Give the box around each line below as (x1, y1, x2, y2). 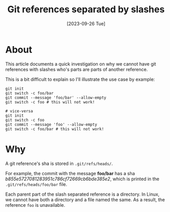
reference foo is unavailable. (5, 202, 66, 208)
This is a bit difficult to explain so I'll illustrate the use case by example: (5, 76, 155, 82)
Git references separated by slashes (7, 4, 165, 15)
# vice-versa (5, 109, 33, 114)
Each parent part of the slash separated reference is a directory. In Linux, (5, 191, 160, 197)
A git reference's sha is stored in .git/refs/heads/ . (5, 160, 113, 166)
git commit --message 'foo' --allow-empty (5, 122, 97, 127)
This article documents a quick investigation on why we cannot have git (5, 60, 156, 67)
